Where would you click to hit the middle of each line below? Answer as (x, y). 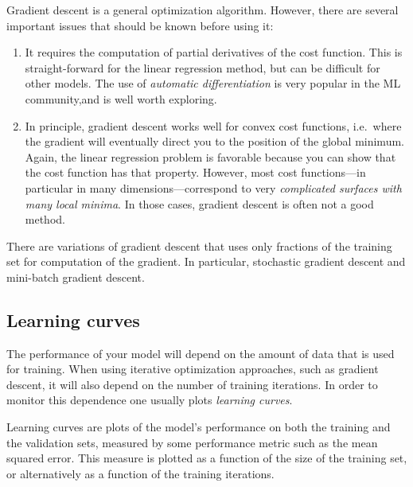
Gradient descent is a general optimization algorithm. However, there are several (203, 10)
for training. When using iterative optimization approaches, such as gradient (193, 369)
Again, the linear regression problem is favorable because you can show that (210, 156)
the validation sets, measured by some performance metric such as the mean (192, 442)
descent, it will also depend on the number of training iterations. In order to (192, 384)
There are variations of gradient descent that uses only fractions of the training (199, 245)
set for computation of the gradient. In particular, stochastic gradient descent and (206, 261)
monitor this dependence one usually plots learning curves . (150, 400)
